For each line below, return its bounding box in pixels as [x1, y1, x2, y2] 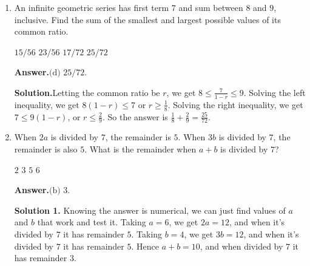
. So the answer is [102, 110, 168, 123]
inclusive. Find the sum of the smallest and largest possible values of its [14, 13, 281, 26]
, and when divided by [200, 239, 283, 252]
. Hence [131, 239, 159, 252]
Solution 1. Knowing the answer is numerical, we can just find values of [14, 203, 286, 216]
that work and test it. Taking [37, 216, 146, 228]
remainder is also [14, 143, 78, 155]
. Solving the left [243, 86, 306, 98]
